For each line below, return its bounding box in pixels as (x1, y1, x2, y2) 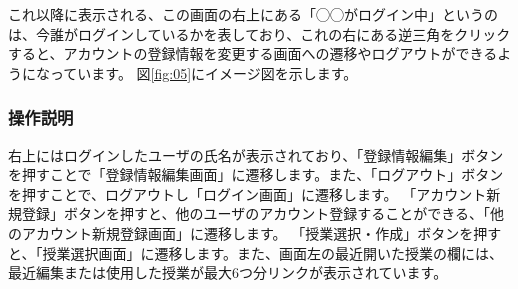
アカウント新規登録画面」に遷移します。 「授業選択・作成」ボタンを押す (21, 222, 502, 243)
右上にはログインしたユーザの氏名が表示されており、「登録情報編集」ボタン (8, 144, 504, 165)
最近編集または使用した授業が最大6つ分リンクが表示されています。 (8, 262, 448, 283)
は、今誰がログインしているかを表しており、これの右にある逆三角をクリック (8, 23, 511, 44)
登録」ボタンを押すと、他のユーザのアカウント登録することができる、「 (21, 203, 490, 224)
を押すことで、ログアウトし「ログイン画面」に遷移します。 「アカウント (8, 183, 487, 204)
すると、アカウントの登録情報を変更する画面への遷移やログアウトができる (8, 43, 498, 64)
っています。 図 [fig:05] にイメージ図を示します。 (49, 62, 358, 83)
